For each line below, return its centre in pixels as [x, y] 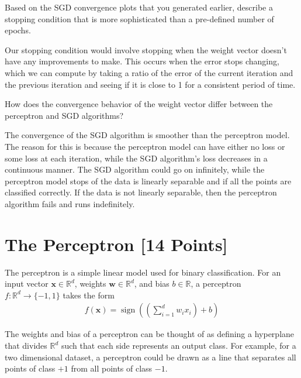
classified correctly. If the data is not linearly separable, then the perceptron [141, 192]
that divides [26, 346]
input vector [27, 283]
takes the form [89, 295]
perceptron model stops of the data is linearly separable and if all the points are [148, 181]
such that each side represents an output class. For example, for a [179, 346]
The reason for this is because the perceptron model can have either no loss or [145, 146]
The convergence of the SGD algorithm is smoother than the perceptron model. [147, 135]
